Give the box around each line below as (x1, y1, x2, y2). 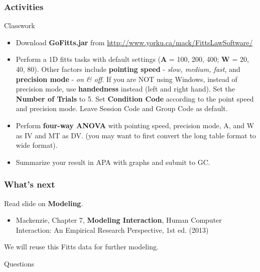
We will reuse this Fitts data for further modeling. (4, 241, 159, 252)
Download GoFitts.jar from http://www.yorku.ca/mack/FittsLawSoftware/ (16, 37, 253, 47)
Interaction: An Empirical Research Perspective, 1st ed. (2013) (16, 224, 209, 235)
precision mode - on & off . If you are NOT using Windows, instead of (16, 73, 237, 84)
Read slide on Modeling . (4, 198, 83, 208)
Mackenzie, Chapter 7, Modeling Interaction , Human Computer (16, 215, 222, 225)
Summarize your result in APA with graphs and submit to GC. (16, 156, 210, 167)
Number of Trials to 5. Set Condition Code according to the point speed (16, 93, 254, 104)
